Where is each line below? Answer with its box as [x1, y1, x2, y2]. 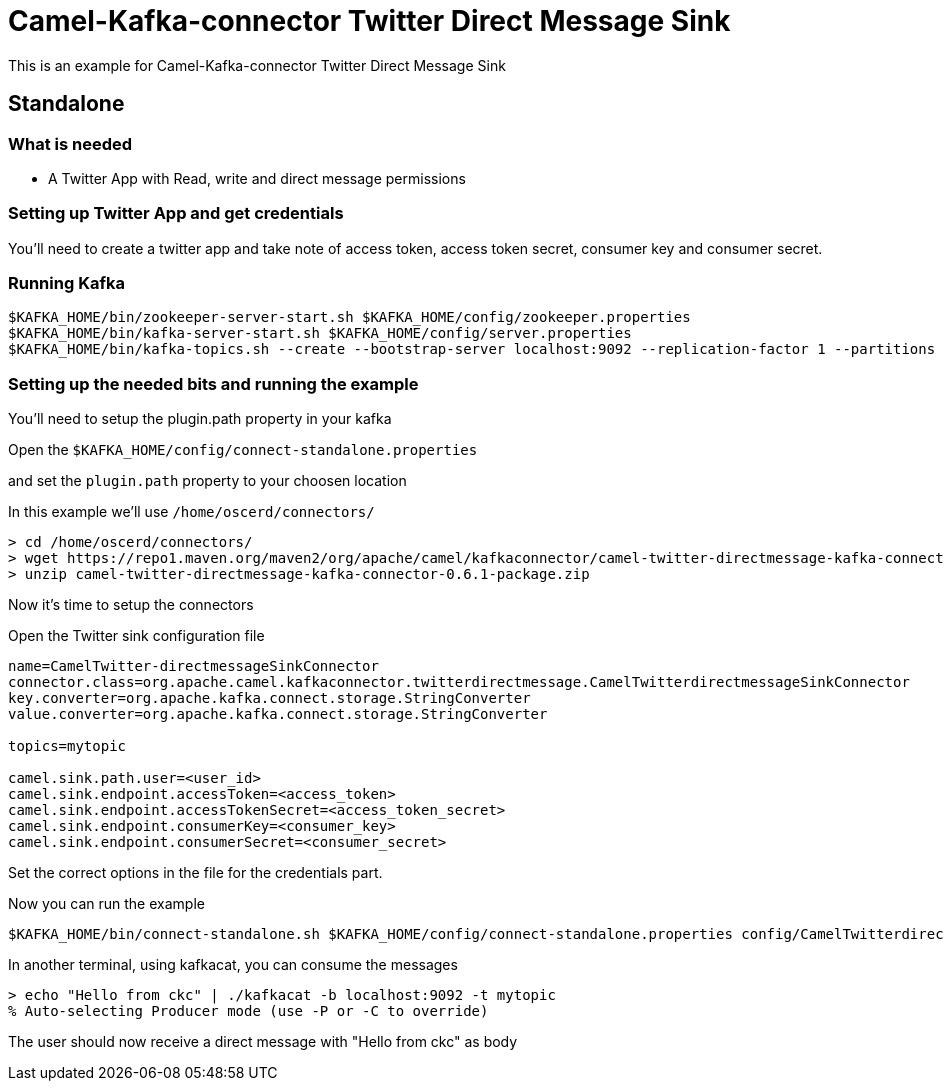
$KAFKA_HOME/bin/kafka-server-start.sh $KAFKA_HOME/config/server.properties [8, 325, 632, 342]
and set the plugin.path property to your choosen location [8, 472, 407, 490]
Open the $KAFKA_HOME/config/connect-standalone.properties [8, 441, 478, 459]
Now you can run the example [8, 895, 205, 913]
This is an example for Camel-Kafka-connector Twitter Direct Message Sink [8, 56, 506, 74]
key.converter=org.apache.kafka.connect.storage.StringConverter [8, 690, 531, 707]
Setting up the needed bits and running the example [8, 373, 419, 394]
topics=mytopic [8, 738, 127, 755]
